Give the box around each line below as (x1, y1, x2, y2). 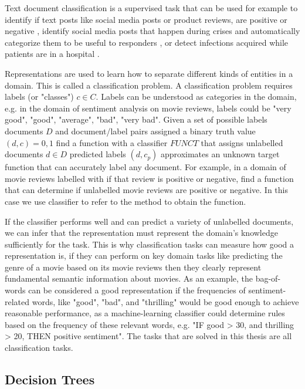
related (5, 295, 30, 307)
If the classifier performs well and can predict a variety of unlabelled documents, (5, 215, 294, 227)
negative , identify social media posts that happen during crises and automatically (5, 25, 300, 37)
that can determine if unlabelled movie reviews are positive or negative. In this (5, 184, 288, 196)
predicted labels (69, 148, 126, 160)
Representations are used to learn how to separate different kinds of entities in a (5, 67, 293, 79)
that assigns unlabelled (201, 136, 283, 148)
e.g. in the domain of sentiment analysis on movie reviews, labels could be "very (5, 102, 292, 114)
